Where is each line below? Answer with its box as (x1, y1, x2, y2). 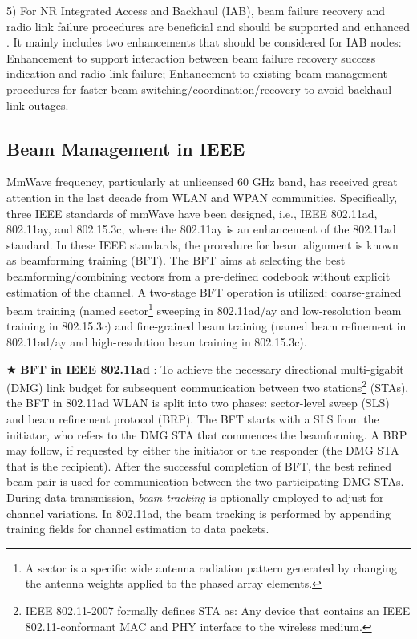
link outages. (6, 96, 69, 113)
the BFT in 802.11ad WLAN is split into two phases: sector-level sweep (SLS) (6, 394, 390, 411)
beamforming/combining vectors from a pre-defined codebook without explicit (6, 267, 391, 284)
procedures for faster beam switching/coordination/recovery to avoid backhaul (6, 80, 392, 97)
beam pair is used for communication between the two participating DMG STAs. (6, 473, 404, 490)
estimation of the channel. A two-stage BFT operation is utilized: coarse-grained (6, 283, 402, 300)
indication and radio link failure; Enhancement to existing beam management (6, 65, 387, 82)
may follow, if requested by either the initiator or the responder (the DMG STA (6, 442, 399, 459)
